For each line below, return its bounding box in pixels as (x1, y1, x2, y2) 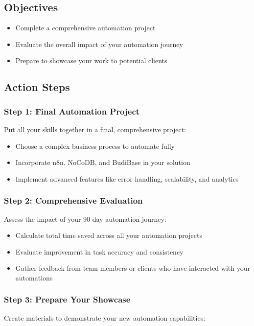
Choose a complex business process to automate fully (15, 140, 175, 151)
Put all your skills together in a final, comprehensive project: (4, 124, 186, 134)
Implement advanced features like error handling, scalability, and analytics (15, 173, 239, 184)
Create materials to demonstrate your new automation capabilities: (4, 312, 206, 323)
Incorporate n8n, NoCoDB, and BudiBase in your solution (15, 157, 190, 167)
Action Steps (4, 79, 70, 94)
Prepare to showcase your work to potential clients (15, 55, 167, 66)
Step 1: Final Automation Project (4, 105, 140, 117)
